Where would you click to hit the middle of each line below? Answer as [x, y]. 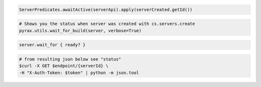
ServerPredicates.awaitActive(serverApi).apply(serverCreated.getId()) [106, 9]
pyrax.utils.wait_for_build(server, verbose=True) [80, 31]
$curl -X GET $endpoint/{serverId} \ [64, 66]
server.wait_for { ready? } [52, 45]
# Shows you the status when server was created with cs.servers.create [107, 24]
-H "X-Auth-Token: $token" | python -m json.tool [79, 73]
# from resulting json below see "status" [70, 59]
